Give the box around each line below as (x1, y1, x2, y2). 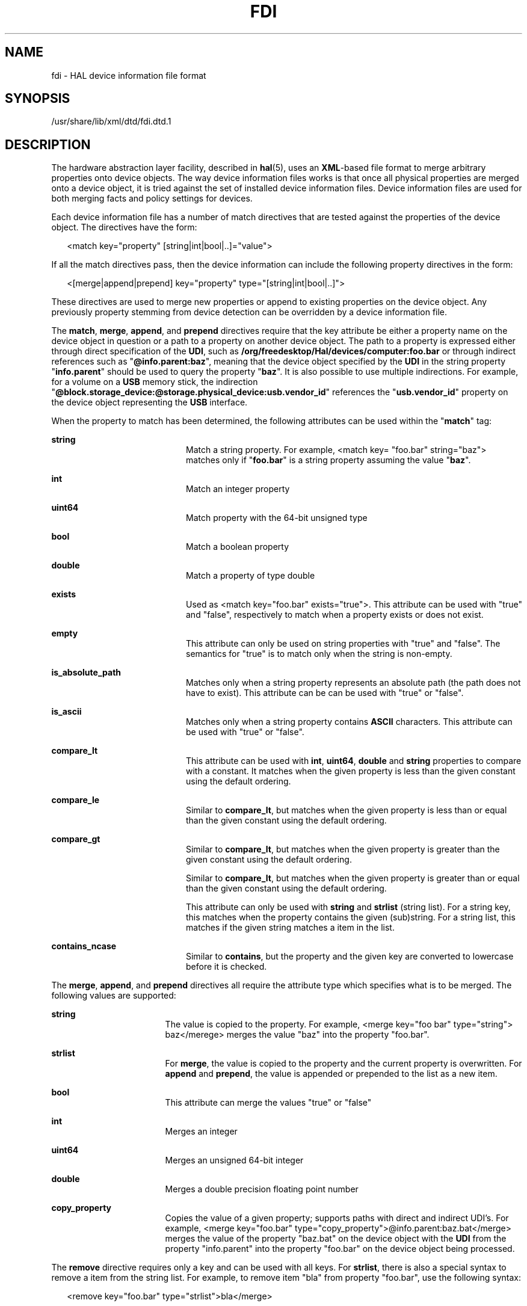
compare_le (51, 795, 100, 805)
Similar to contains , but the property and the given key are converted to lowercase (186, 951, 514, 962)
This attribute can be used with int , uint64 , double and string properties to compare (186, 756, 522, 766)
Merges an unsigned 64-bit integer (165, 1155, 304, 1166)
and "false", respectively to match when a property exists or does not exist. (186, 609, 484, 620)
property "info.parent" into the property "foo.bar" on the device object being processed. (165, 1243, 515, 1254)
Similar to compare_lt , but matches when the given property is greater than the (186, 844, 500, 855)
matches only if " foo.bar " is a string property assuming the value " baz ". (186, 455, 471, 466)
